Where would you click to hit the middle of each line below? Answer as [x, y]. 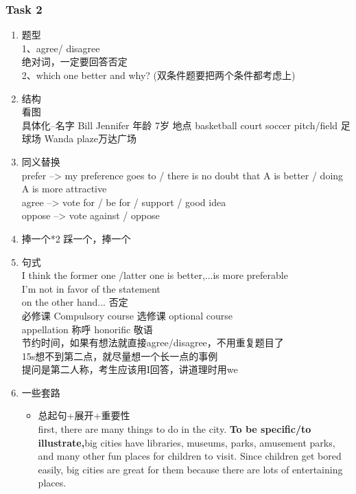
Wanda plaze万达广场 [91, 138]
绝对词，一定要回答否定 [74, 61]
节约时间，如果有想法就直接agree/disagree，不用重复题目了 [153, 343]
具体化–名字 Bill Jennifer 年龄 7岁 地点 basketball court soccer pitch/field [180, 125]
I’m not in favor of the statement [91, 288]
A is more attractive [64, 189]
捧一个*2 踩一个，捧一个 [76, 238]
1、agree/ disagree [61, 48]
